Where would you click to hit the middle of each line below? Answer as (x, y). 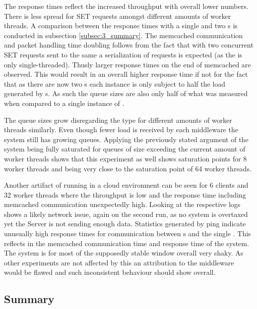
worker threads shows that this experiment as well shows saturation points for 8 (126, 158)
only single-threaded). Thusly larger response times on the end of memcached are (128, 64)
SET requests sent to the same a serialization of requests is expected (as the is (123, 54)
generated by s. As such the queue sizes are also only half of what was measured (126, 93)
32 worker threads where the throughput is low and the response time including (125, 194)
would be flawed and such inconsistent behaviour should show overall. (110, 272)
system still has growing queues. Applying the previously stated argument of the (126, 139)
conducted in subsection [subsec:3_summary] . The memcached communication (124, 35)
